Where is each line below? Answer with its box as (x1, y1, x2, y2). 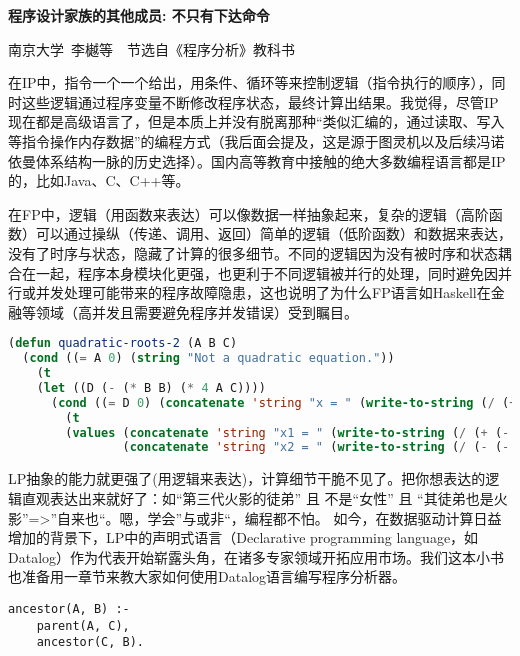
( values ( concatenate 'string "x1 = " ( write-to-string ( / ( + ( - (65, 425, 510, 440)
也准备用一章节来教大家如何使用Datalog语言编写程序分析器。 (8, 566, 407, 587)
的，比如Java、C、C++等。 (8, 170, 190, 191)
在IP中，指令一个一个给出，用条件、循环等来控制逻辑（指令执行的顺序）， (8, 72, 492, 93)
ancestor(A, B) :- (8, 601, 130, 616)
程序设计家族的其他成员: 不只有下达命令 (8, 5, 270, 25)
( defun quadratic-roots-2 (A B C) (8, 336, 238, 351)
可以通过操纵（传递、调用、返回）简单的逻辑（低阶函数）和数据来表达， (35, 223, 512, 244)
